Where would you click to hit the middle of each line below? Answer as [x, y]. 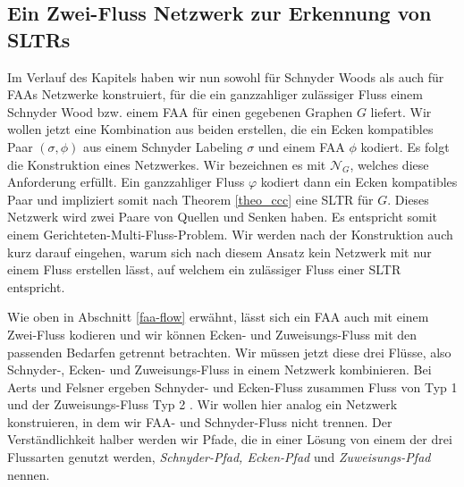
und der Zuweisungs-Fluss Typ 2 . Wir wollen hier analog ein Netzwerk [202, 404]
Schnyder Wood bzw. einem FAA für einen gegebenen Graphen [180, 111]
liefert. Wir [401, 111]
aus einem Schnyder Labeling [163, 146]
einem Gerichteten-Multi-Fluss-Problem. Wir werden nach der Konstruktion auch [230, 234]
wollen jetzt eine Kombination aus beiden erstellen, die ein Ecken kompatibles [220, 129]
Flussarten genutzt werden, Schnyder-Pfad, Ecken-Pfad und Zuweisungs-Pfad [219, 457]
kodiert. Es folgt [405, 146]
